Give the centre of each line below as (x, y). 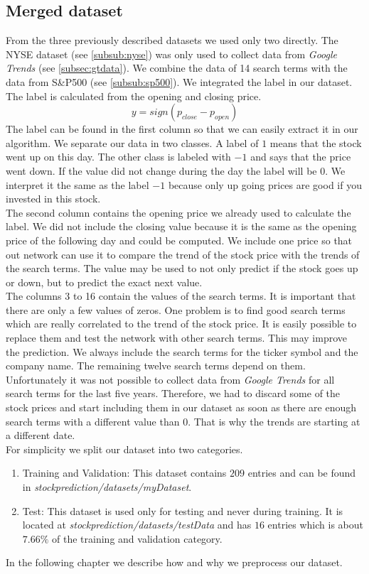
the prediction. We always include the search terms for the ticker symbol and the (182, 351)
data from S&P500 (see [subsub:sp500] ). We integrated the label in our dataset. (179, 81)
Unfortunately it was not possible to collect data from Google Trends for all (170, 379)
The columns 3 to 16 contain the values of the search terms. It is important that (181, 296)
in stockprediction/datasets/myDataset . (107, 487)
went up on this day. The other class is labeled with (118, 157)
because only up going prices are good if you (265, 184)
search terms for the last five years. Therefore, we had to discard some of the (173, 393)
